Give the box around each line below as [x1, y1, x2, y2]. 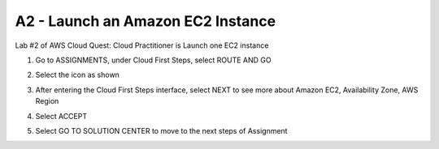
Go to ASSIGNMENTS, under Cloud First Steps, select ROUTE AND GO [35, 55, 272, 65]
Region [35, 96, 59, 106]
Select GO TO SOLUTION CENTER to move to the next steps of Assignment [35, 126, 288, 135]
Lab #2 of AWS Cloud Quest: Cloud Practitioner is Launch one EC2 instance [15, 40, 269, 50]
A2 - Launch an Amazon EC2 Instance [15, 12, 276, 30]
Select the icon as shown [35, 70, 120, 80]
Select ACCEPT [35, 111, 88, 121]
